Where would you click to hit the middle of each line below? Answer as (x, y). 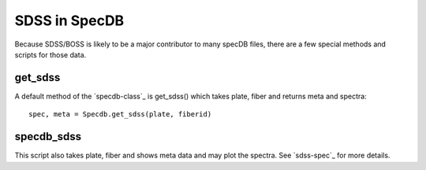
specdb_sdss (48, 137)
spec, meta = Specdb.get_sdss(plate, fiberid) (120, 115)
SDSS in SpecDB (69, 20)
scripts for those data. (50, 54)
